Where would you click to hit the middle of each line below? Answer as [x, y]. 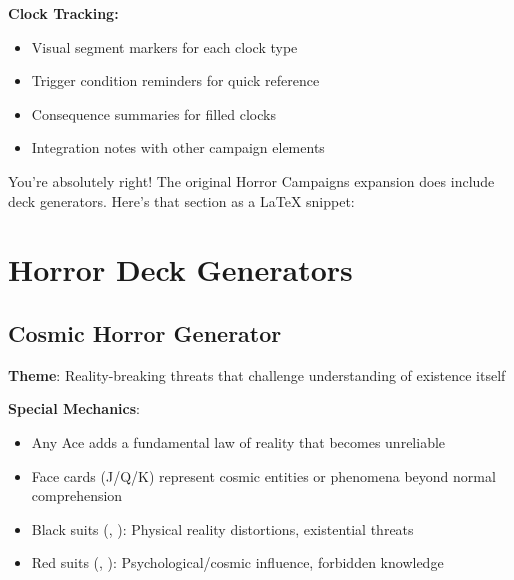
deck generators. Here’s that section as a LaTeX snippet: [181, 200]
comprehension [77, 495]
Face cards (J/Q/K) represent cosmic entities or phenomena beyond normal [263, 475]
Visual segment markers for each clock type [164, 46]
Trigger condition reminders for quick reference [175, 80]
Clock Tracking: [63, 13]
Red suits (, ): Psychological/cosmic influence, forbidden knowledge [237, 562]
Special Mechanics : [74, 408]
